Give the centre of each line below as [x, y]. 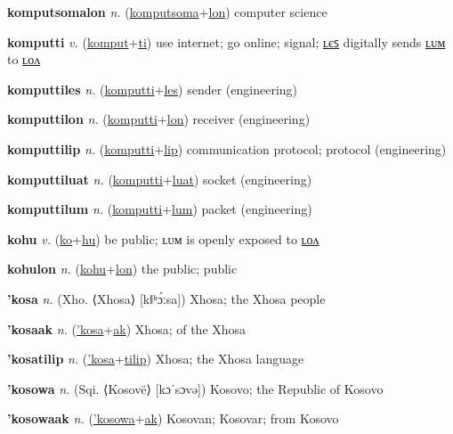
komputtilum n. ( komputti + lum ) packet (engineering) [160, 209]
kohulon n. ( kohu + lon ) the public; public [122, 269]
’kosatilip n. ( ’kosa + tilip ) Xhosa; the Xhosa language [156, 359]
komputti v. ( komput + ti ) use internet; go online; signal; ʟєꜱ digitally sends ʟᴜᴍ [226, 41]
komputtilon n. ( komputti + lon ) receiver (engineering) [159, 119]
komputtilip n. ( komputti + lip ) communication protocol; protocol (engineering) [227, 148]
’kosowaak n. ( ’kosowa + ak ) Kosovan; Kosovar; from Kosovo [173, 418]
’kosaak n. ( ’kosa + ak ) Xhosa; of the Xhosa [127, 328]
